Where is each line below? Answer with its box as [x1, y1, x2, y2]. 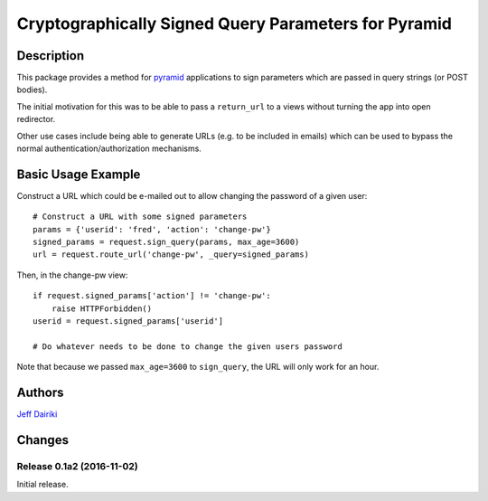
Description [16, 48, 85, 63]
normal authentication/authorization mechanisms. [16, 143, 202, 154]
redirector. [16, 114, 56, 125]
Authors [16, 385, 64, 401]
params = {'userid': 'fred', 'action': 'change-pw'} [33, 224, 271, 234]
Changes [16, 432, 70, 448]
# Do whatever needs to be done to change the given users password [33, 341, 343, 352]
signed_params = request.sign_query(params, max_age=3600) [33, 237, 300, 248]
